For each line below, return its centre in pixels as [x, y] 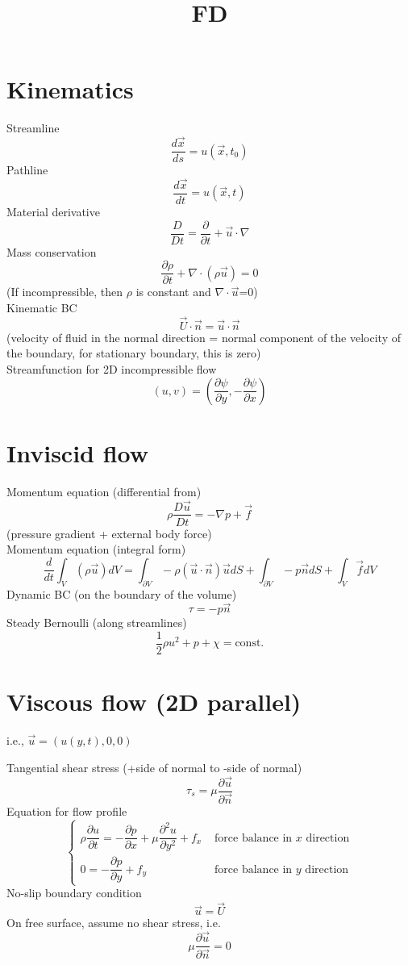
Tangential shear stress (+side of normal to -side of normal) [154, 767]
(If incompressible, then [65, 292]
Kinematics [70, 89]
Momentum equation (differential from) [104, 491]
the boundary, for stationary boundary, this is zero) [134, 353]
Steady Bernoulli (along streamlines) [97, 622]
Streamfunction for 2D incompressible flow [112, 368]
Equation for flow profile [67, 810]
